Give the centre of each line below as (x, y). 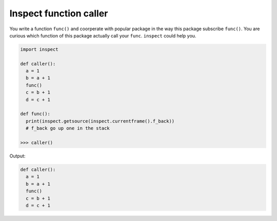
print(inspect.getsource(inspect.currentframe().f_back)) (100, 121)
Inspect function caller (59, 13)
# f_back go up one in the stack (68, 128)
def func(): (35, 114)
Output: (17, 156)
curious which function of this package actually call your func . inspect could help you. (103, 35)
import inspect (39, 49)
